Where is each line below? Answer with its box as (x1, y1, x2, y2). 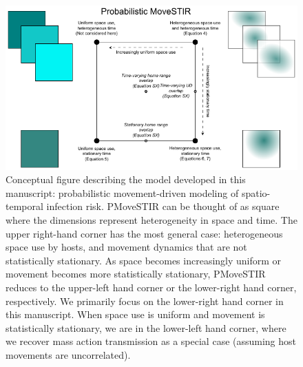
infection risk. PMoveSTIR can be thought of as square (46, 199, 280, 213)
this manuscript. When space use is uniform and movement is (6, 307, 265, 322)
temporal (6, 199, 43, 213)
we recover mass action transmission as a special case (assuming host (6, 334, 297, 348)
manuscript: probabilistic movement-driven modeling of (6, 185, 239, 200)
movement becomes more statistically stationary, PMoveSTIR (6, 266, 266, 281)
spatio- (241, 185, 271, 200)
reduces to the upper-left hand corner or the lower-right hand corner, (6, 280, 297, 294)
